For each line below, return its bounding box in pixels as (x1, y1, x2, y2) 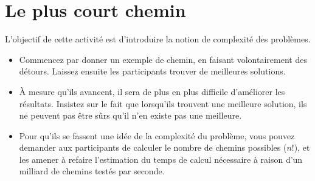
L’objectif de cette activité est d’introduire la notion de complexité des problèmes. (5, 33, 311, 45)
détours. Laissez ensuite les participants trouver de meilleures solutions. (19, 65, 286, 77)
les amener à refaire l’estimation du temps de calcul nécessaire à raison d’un (19, 153, 303, 165)
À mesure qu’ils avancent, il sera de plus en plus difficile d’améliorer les (19, 85, 285, 97)
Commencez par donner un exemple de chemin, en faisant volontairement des (19, 53, 307, 65)
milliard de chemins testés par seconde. (19, 165, 165, 177)
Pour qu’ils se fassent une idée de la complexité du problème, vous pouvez (19, 129, 295, 142)
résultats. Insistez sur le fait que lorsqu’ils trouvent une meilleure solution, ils (19, 97, 307, 110)
